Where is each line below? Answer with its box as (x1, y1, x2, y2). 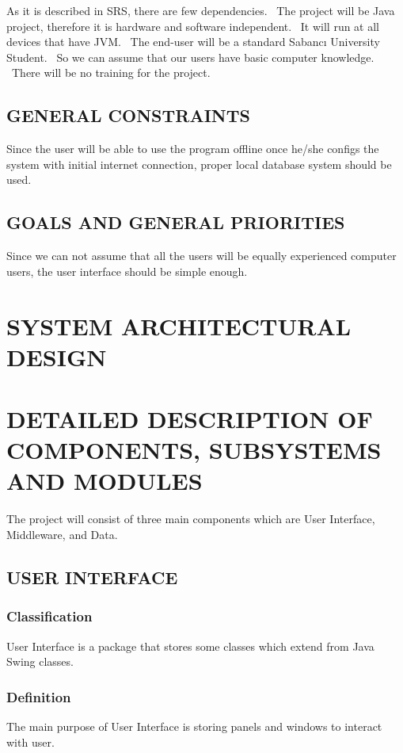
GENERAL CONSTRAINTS (6, 103, 250, 128)
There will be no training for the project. (11, 64, 211, 81)
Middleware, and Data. (6, 526, 118, 542)
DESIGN (6, 340, 107, 373)
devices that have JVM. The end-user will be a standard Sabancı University (6, 33, 380, 50)
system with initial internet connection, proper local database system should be (6, 155, 392, 172)
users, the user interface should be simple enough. (6, 262, 248, 279)
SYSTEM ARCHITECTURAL (6, 309, 352, 342)
